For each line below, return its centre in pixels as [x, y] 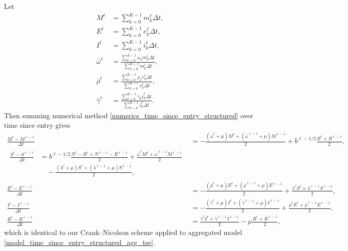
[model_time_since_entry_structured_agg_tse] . [80, 242]
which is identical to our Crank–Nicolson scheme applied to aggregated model [123, 232]
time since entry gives [37, 125]
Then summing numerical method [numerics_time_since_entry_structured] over [129, 115]
